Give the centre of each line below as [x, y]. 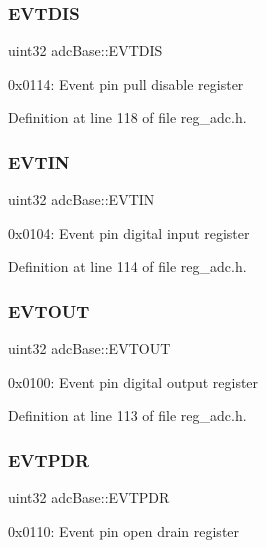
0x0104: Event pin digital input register [129, 232]
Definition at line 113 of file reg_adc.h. [127, 415]
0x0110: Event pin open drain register [124, 530]
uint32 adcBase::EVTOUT [89, 348]
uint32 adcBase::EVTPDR [89, 497]
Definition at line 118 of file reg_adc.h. [127, 117]
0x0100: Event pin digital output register [133, 381]
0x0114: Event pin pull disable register [126, 83]
